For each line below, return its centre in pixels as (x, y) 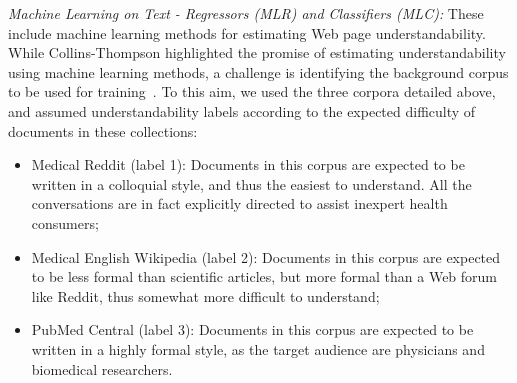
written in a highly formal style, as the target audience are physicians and (258, 348)
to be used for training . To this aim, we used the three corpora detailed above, (252, 91)
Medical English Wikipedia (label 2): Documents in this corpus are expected (266, 256)
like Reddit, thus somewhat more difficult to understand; (205, 295)
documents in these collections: (103, 130)
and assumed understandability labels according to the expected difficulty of (242, 110)
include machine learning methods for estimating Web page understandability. (247, 32)
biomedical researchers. (102, 368)
